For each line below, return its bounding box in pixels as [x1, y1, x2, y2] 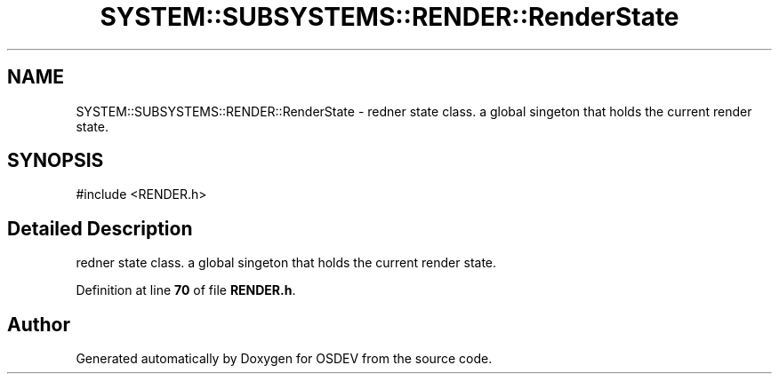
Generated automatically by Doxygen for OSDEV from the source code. [76, 351, 493, 367]
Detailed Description [7, 217, 193, 240]
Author [7, 313, 70, 336]
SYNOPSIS [7, 149, 104, 172]
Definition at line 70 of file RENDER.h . [76, 282, 296, 298]
